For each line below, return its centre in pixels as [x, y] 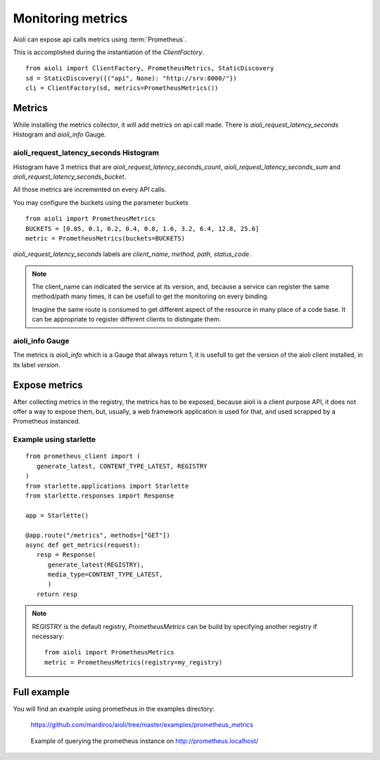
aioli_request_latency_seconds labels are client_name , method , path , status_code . [132, 254]
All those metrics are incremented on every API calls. [90, 189]
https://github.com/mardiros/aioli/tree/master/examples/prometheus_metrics [142, 725]
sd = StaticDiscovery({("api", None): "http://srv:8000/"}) [131, 78]
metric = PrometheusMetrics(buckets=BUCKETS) [106, 238]
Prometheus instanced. [47, 422]
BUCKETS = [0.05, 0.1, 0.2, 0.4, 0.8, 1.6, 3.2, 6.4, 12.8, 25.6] [142, 228]
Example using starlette [55, 440]
